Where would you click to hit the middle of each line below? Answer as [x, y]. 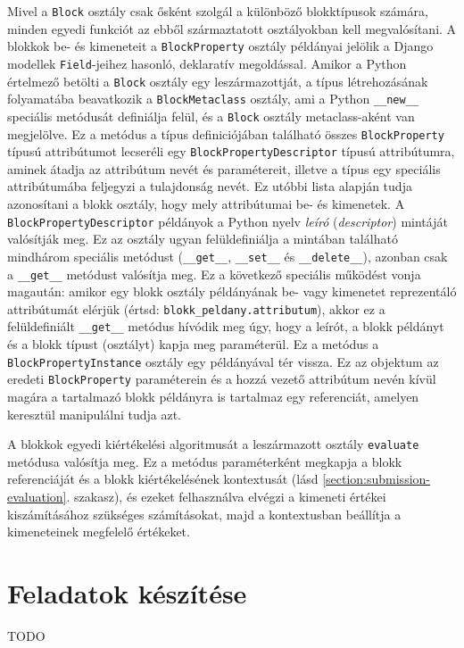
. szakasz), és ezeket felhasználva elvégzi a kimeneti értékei [226, 497]
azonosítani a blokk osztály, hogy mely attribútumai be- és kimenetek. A [206, 204]
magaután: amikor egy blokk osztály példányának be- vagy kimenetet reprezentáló [232, 291]
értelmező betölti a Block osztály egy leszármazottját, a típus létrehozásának [218, 81]
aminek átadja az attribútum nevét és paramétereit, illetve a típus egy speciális [224, 168]
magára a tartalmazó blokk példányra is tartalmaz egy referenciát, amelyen [213, 396]
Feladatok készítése [127, 593]
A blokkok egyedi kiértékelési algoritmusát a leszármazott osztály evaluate [213, 444]
